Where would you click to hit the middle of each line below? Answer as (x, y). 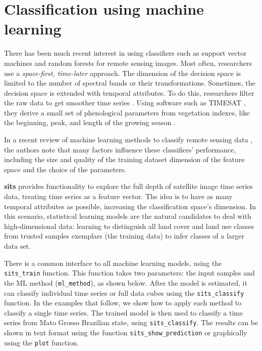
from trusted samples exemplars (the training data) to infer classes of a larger (124, 236)
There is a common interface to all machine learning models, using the (113, 263)
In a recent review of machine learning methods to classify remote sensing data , (128, 140)
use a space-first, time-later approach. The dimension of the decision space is (123, 73)
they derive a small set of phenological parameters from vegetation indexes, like (127, 112)
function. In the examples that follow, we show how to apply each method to (123, 303)
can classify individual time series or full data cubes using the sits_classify (124, 292)
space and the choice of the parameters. (65, 169)
